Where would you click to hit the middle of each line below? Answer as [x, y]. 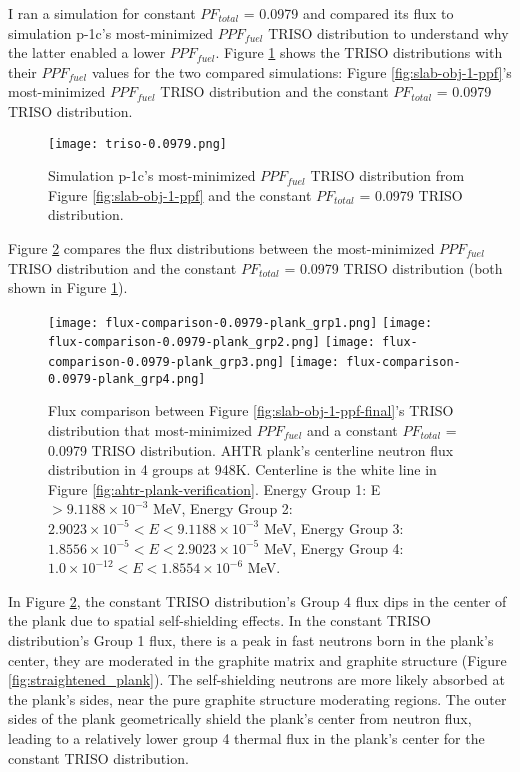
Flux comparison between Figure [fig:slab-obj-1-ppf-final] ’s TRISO [251, 410]
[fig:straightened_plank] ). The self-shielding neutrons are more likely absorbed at [256, 679]
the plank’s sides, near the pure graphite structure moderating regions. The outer [257, 698]
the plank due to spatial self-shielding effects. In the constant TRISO [219, 620]
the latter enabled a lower [87, 52]
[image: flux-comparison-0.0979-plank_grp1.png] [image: [240, 322]
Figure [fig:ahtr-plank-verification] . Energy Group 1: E [214, 488]
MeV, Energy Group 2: [223, 508]
